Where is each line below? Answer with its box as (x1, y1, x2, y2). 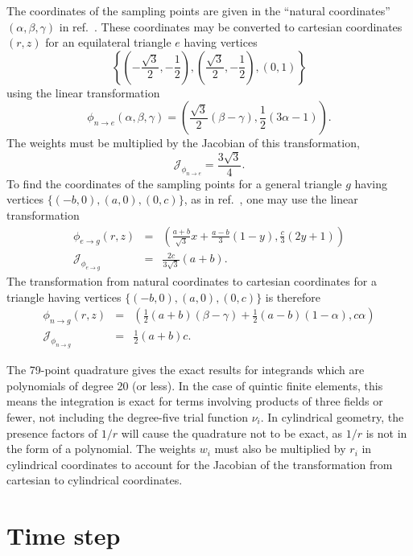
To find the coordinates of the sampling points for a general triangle (6, 175, 342, 192)
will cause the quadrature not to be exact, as (121, 424, 343, 441)
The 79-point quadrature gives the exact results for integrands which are (6, 361, 365, 378)
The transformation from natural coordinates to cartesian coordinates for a (6, 272, 377, 289)
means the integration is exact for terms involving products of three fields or (6, 393, 383, 410)
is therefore (265, 288, 320, 305)
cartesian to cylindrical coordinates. (6, 472, 183, 488)
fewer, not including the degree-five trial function (6, 409, 248, 426)
